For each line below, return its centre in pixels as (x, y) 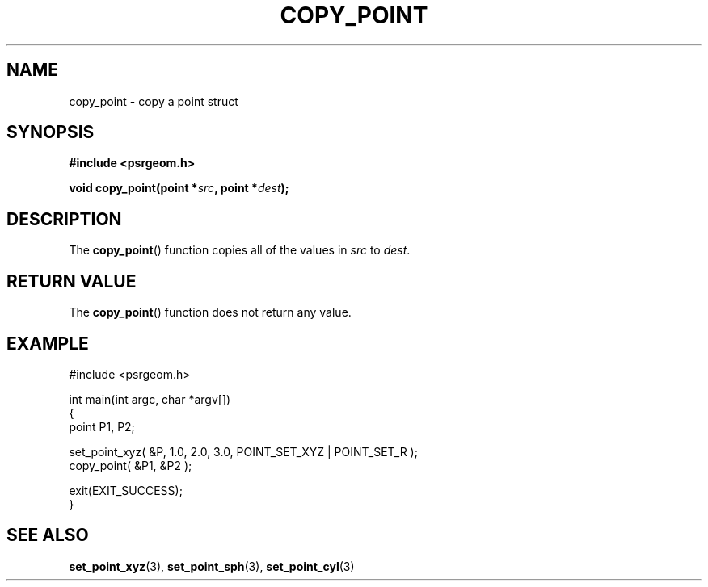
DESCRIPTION (64, 219)
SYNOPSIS (51, 132)
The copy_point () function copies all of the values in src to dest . (240, 250)
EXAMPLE (48, 343)
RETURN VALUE (72, 281)
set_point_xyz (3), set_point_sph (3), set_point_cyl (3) (212, 566)
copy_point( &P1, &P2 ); (131, 465)
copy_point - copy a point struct (154, 101)
